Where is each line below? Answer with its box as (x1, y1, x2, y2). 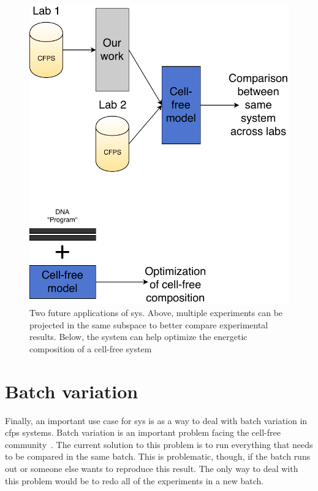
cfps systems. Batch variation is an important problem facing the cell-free (5, 426, 281, 439)
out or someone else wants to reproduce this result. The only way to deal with (5, 462, 298, 475)
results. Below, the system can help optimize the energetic (29, 330, 248, 343)
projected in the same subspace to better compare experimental (29, 318, 268, 331)
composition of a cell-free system (29, 342, 152, 355)
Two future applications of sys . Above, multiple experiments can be (29, 306, 283, 319)
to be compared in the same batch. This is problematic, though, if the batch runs (5, 450, 311, 463)
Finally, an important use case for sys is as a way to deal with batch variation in (5, 414, 308, 427)
